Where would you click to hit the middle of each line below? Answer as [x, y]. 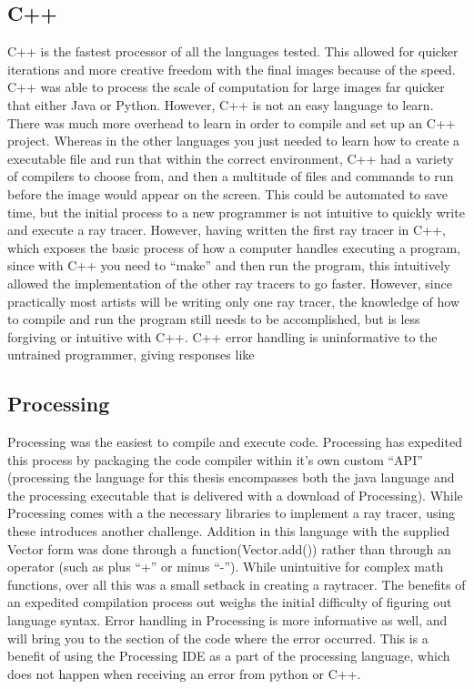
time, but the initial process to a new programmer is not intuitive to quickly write [236, 212]
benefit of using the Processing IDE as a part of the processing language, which [229, 656]
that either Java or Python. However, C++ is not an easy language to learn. [221, 104]
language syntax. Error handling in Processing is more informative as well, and [227, 620]
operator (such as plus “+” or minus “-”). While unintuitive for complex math [226, 567]
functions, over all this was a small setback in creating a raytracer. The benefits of [237, 584]
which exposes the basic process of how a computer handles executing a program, [234, 247]
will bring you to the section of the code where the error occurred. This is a [218, 638]
